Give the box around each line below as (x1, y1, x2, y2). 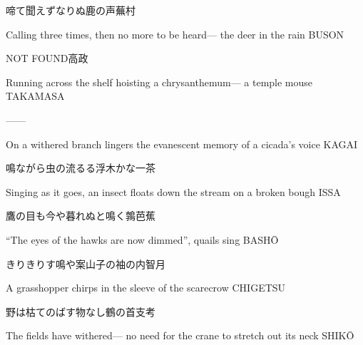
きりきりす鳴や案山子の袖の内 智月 (6, 256, 165, 271)
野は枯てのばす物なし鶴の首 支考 (6, 304, 155, 319)
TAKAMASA (6, 88, 65, 103)
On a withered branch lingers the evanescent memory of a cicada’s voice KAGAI (6, 136, 358, 151)
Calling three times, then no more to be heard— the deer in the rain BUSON (6, 26, 344, 41)
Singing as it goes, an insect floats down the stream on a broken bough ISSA (6, 184, 341, 199)
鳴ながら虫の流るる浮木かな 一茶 (6, 160, 155, 175)
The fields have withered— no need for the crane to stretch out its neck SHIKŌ (6, 328, 354, 343)
